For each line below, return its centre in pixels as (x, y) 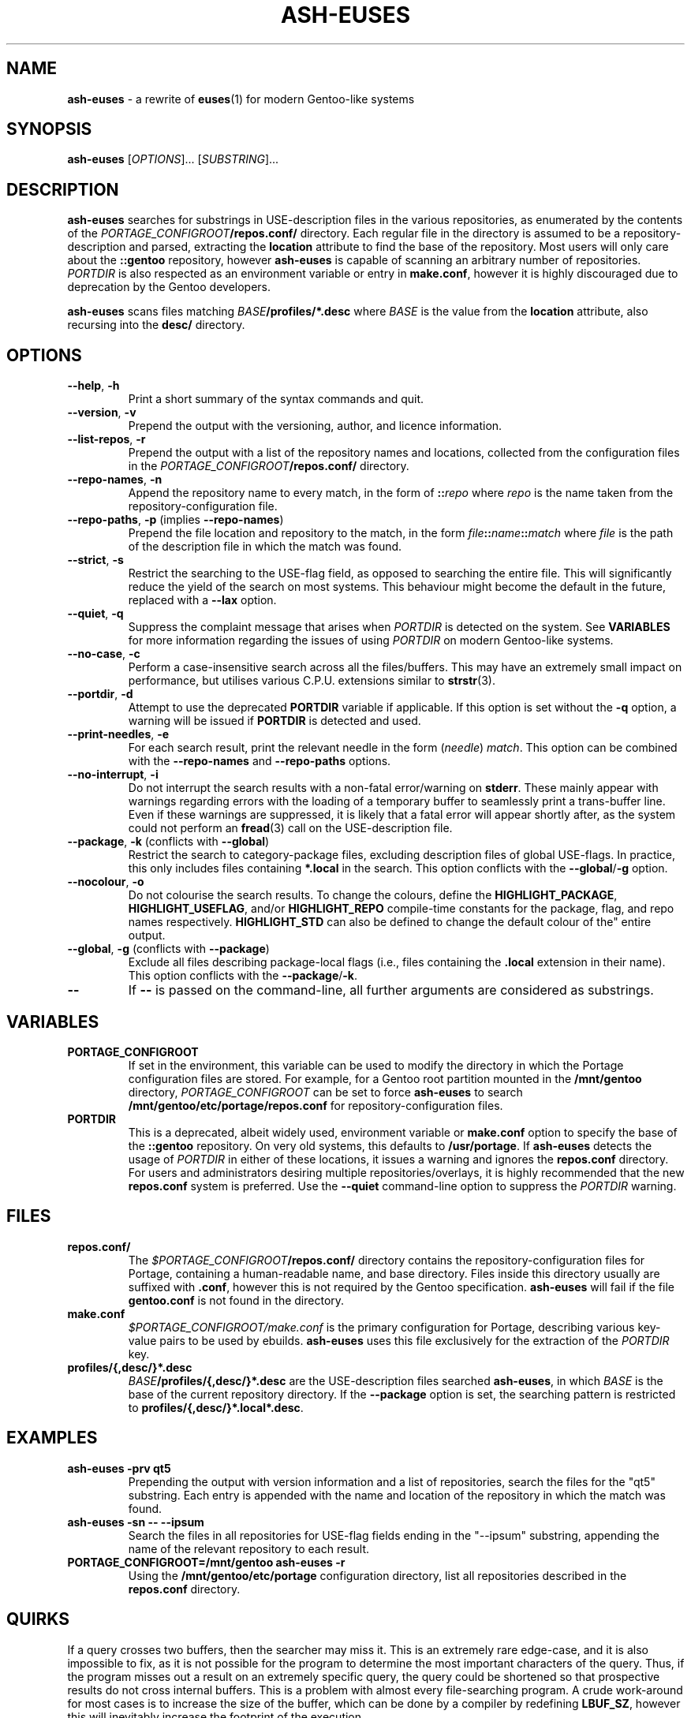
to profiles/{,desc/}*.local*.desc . (216, 1407)
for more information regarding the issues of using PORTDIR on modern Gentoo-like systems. (371, 641)
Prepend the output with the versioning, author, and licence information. (315, 426)
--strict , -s (95, 560)
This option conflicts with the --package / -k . (243, 976)
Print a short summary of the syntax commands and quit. (276, 399)
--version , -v (102, 413)
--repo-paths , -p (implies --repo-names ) (176, 520)
